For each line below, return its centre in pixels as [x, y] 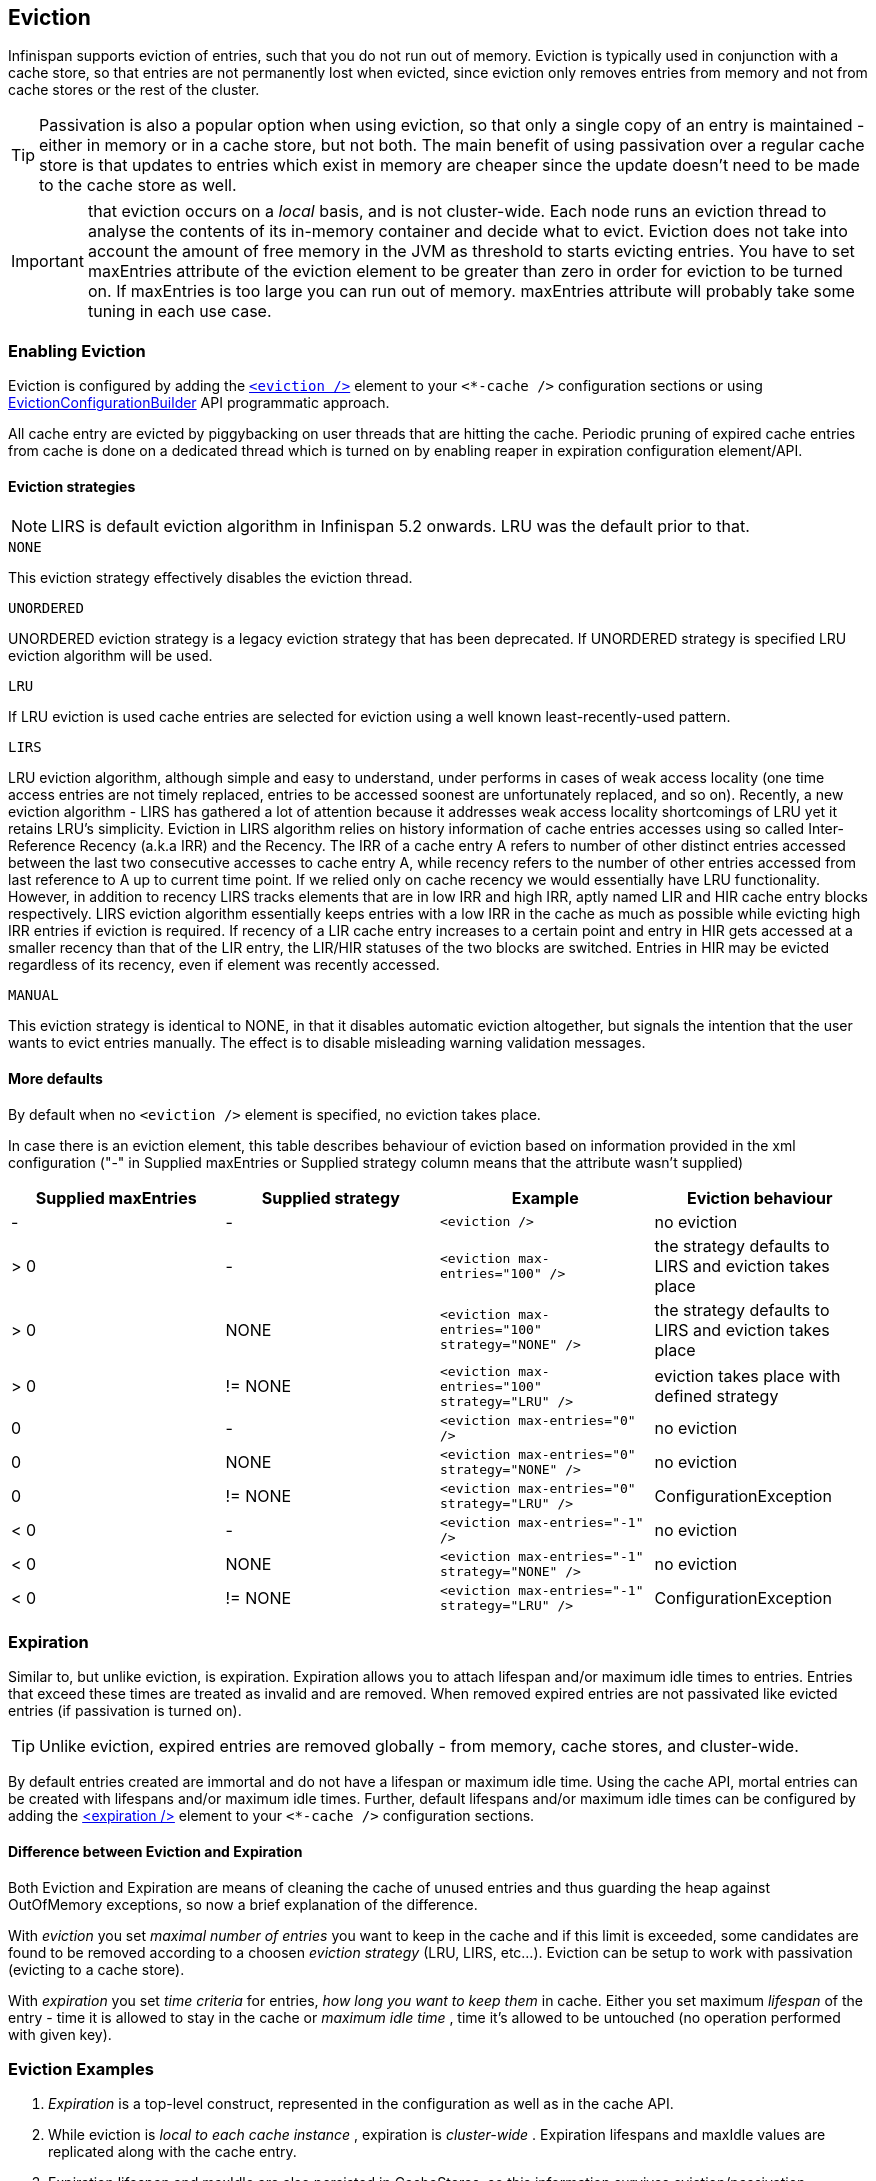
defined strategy [716, 1396]
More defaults [55, 1078]
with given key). [60, 2034]
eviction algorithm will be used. [110, 656]
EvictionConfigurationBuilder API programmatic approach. [199, 403]
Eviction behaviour [759, 1197]
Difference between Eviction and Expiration [155, 1851]
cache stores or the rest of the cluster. [134, 90]
